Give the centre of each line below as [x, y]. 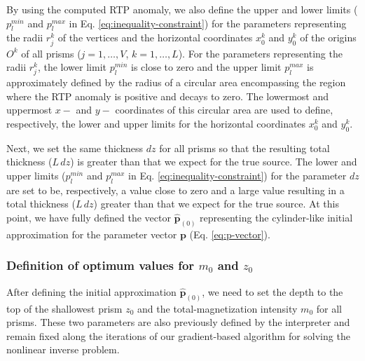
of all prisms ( [51, 53]
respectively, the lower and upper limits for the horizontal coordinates [156, 124]
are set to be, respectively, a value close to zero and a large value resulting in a [175, 190]
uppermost [29, 110]
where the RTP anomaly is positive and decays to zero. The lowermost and [168, 96]
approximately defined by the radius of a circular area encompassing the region [176, 82]
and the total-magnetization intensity [218, 308]
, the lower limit [72, 67]
